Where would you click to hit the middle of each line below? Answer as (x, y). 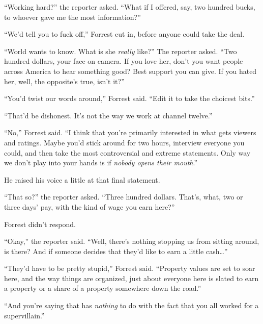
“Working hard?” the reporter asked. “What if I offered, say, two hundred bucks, (130, 7)
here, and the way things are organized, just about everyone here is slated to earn (131, 278)
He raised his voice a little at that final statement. (82, 179)
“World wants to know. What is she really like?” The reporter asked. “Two (121, 51)
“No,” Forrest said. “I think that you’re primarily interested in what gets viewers (130, 132)
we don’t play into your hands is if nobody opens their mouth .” (101, 163)
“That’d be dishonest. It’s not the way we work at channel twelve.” (108, 115)
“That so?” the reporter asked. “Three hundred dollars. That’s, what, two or (124, 197)
